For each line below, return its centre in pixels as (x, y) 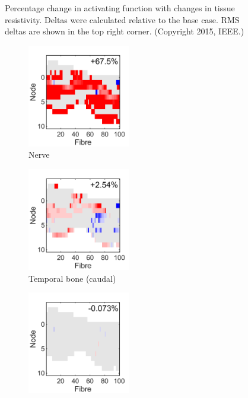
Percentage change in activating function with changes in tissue (120, 8)
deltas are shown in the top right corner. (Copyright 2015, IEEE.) (125, 31)
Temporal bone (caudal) (72, 278)
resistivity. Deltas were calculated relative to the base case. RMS (122, 19)
